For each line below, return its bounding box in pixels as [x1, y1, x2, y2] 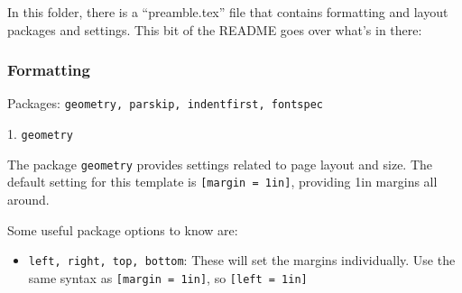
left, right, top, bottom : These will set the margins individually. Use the [28, 251, 456, 270]
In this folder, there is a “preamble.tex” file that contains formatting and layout [7, 3, 448, 21]
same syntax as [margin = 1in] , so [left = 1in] [28, 268, 308, 287]
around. [7, 190, 50, 209]
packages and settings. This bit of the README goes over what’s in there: [7, 20, 422, 39]
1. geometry [7, 124, 73, 143]
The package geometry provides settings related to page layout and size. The [7, 154, 433, 173]
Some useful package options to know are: [7, 220, 238, 239]
